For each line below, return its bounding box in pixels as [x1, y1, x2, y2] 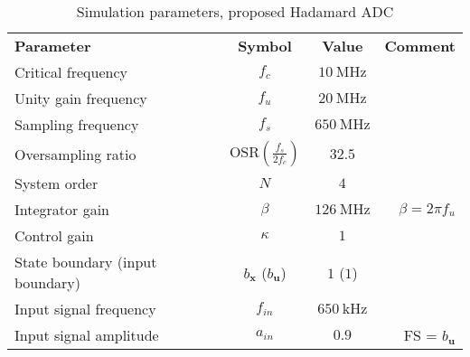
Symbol [238, 35, 292, 56]
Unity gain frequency [14, 88, 147, 108]
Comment [384, 35, 456, 56]
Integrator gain [14, 199, 109, 220]
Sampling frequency [14, 114, 139, 135]
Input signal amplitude [14, 324, 159, 345]
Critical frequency [14, 61, 127, 82]
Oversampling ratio [14, 143, 136, 164]
